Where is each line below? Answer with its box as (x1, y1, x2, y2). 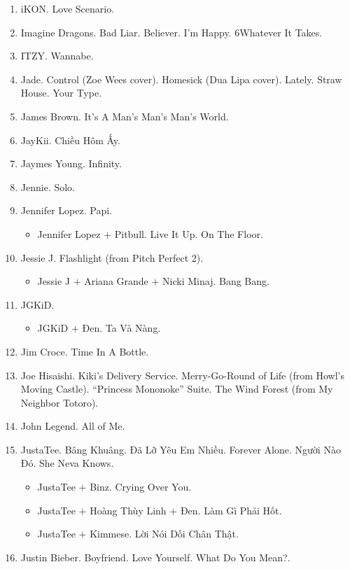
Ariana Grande (84, 274, 148, 288)
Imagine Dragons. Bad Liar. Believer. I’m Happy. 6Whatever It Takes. (20, 24, 323, 39)
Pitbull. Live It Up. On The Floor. (114, 226, 263, 241)
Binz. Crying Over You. (90, 479, 192, 494)
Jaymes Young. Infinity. (20, 156, 122, 171)
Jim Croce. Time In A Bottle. (20, 344, 149, 358)
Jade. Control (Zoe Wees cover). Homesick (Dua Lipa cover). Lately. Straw (20, 71, 342, 86)
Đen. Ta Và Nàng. (82, 321, 161, 335)
